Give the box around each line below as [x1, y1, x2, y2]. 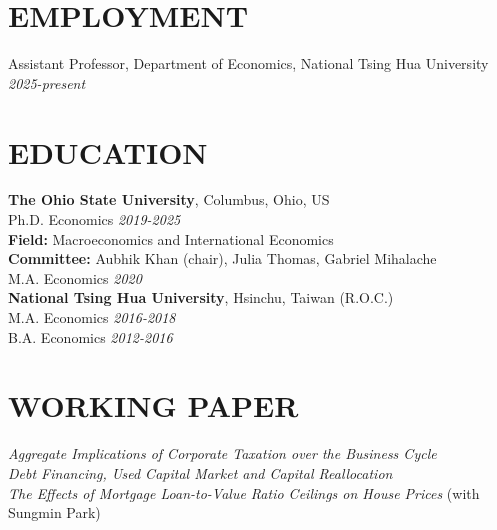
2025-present [8, 72, 86, 93]
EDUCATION [8, 131, 208, 172]
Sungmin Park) [8, 502, 101, 523]
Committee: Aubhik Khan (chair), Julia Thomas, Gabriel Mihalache [8, 248, 437, 269]
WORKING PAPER [8, 385, 299, 426]
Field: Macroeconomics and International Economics [8, 228, 334, 249]
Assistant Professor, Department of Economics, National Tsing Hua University [8, 53, 489, 74]
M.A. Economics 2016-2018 [8, 307, 176, 327]
